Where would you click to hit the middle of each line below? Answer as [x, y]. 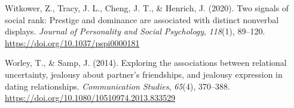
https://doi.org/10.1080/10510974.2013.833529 [90, 98]
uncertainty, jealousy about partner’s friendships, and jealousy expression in [144, 74]
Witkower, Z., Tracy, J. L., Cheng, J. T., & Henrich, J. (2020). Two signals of [147, 8]
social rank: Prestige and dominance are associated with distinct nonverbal [142, 19]
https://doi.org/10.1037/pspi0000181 [72, 42]
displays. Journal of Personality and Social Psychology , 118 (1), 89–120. [135, 31]
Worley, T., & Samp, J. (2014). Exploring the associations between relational [146, 63]
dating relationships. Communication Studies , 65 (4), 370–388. [117, 86]
